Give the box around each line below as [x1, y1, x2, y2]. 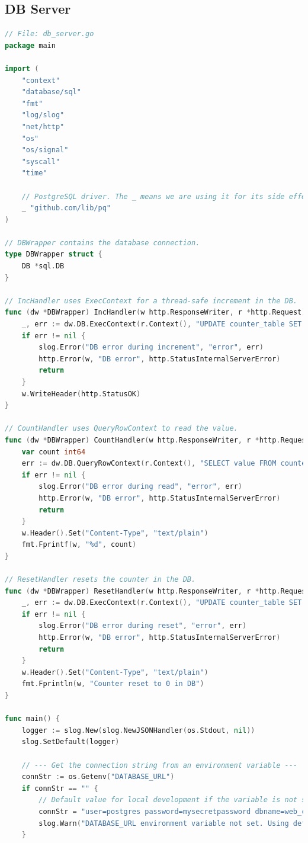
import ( [5, 64, 39, 73]
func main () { [5, 714, 60, 723]
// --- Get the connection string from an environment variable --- [21, 761, 297, 770]
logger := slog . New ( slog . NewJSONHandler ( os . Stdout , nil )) [21, 726, 255, 735]
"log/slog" [21, 111, 65, 120]
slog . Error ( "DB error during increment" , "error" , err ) [38, 343, 264, 352]
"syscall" [21, 157, 60, 166]
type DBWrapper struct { [5, 250, 102, 259]
